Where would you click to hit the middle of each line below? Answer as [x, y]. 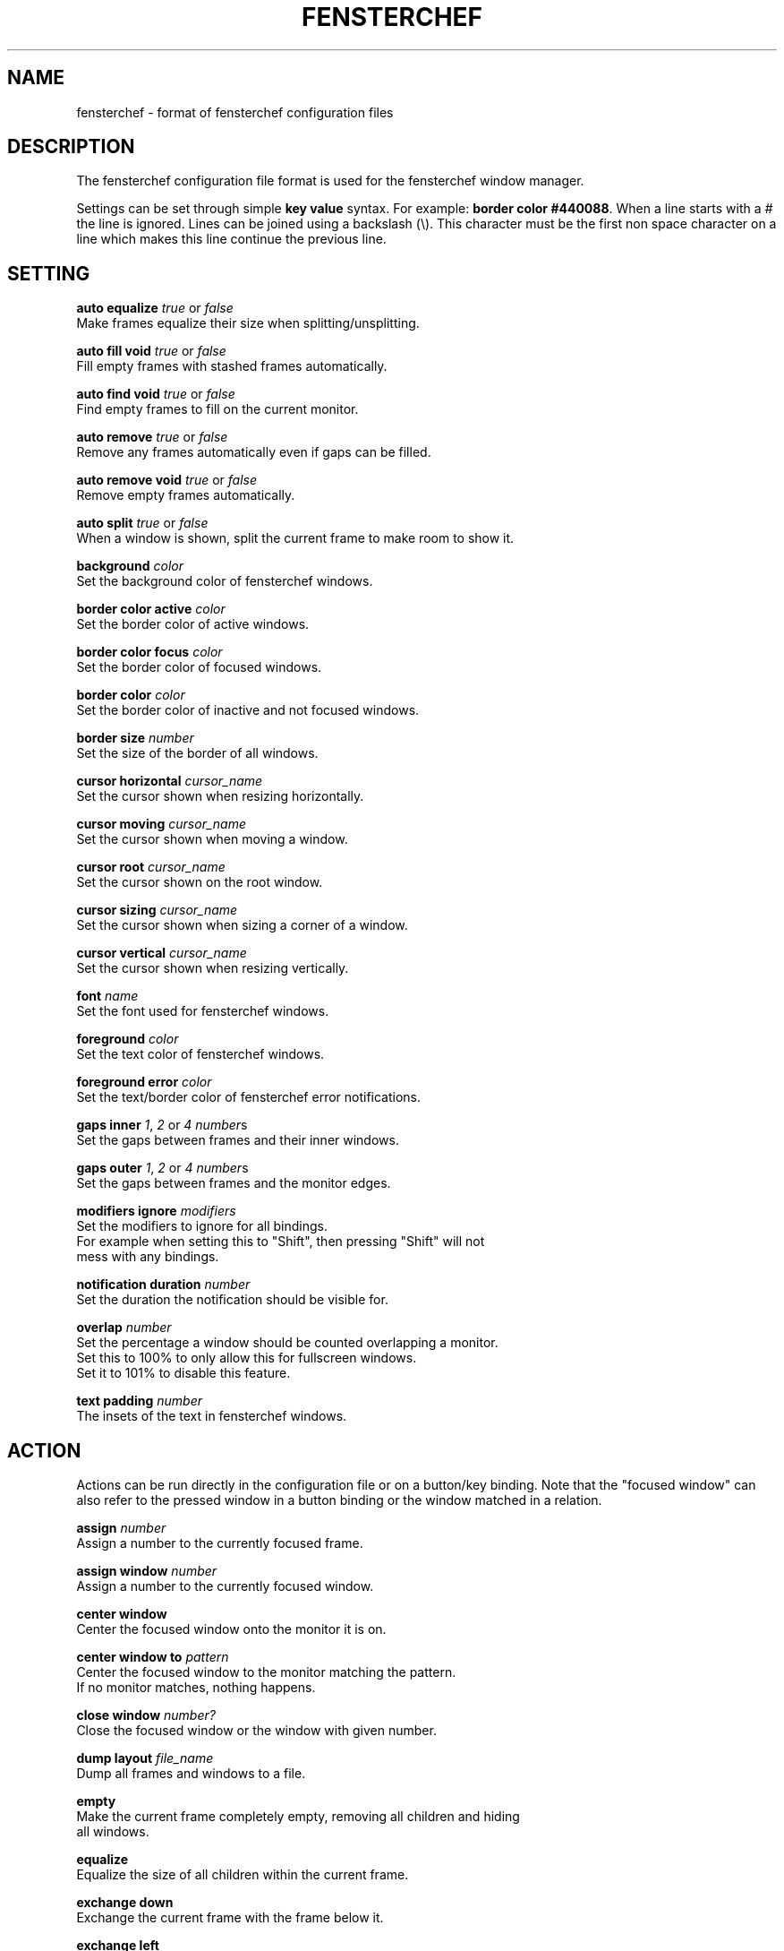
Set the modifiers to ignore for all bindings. [202, 1226]
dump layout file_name [145, 1758]
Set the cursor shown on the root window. [200, 882]
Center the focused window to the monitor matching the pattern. [266, 1672]
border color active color [151, 609]
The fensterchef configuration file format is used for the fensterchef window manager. [330, 181]
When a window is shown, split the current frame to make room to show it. [295, 538]
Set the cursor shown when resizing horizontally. [220, 796]
